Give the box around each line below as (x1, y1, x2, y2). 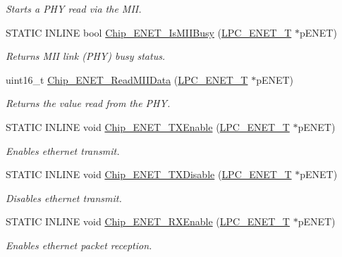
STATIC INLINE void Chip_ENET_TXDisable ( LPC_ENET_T (6, 167, 292, 182)
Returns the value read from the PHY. (6, 96, 171, 111)
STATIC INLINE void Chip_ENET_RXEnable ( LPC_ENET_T (6, 214, 290, 229)
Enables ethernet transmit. (6, 143, 120, 158)
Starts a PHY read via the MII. (6, 1, 142, 15)
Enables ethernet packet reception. (6, 237, 152, 252)
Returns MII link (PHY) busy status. (6, 49, 166, 63)
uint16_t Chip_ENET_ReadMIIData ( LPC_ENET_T (6, 72, 248, 87)
